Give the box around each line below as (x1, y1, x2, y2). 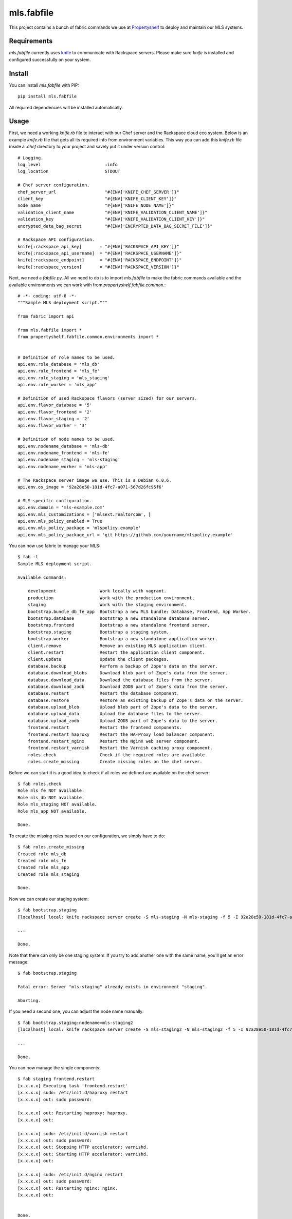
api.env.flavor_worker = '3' (18, 423, 87, 429)
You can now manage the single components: (9, 1065, 101, 1071)
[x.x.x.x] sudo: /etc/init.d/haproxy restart (18, 1090, 128, 1096)
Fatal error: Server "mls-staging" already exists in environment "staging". (18, 984, 208, 990)
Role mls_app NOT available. (18, 808, 87, 814)
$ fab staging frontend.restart (18, 1076, 95, 1082)
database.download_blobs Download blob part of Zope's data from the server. (27, 670, 228, 676)
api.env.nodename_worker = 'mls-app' (18, 464, 108, 469)
